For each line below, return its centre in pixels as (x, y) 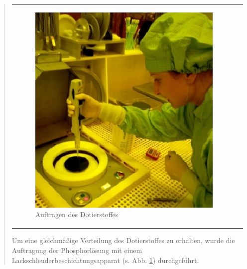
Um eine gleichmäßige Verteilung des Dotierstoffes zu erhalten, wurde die (123, 240)
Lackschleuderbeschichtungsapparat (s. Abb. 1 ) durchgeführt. (105, 260)
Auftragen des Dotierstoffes (77, 214)
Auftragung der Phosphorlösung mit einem (77, 250)
